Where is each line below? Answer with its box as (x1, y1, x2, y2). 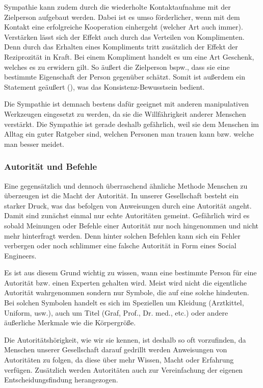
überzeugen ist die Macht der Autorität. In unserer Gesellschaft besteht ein (4, 190, 239, 201)
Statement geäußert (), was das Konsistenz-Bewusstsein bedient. (4, 81, 205, 92)
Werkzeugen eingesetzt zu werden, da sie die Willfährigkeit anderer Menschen (4, 108, 246, 119)
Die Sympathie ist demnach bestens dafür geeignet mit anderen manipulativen (4, 98, 249, 109)
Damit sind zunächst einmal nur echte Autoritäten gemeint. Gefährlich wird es (4, 210, 250, 221)
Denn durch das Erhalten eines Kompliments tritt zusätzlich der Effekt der (4, 41, 238, 52)
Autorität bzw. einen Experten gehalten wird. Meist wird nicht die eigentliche (4, 277, 247, 288)
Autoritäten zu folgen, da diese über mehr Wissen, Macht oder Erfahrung (4, 354, 234, 365)
